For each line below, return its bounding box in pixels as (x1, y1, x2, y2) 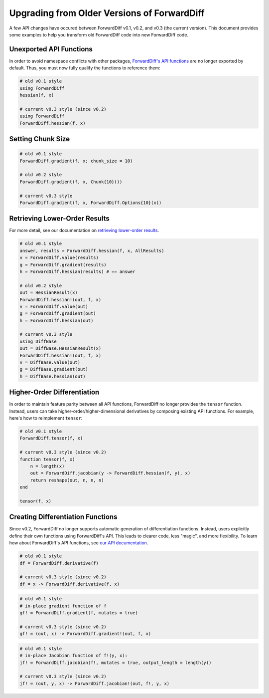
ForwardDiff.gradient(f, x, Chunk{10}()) (19, 179, 123, 185)
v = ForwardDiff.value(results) (19, 255, 99, 260)
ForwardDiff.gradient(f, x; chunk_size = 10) (19, 158, 133, 164)
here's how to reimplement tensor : (9, 415, 83, 421)
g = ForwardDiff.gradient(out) (19, 311, 97, 316)
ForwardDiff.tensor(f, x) (19, 436, 83, 441)
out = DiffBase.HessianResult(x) (19, 346, 102, 351)
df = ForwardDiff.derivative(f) (19, 560, 99, 566)
